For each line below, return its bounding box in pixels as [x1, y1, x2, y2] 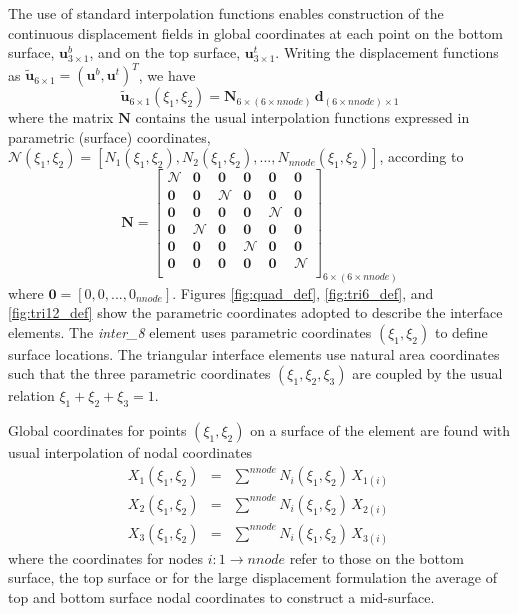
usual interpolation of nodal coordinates [8, 442, 253, 463]
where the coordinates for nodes [8, 547, 204, 568]
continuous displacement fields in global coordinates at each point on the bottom [8, 22, 504, 43]
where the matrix [8, 107, 114, 128]
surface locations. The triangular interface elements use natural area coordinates [8, 343, 500, 364]
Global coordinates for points [8, 420, 187, 441]
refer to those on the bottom [289, 547, 465, 568]
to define [434, 321, 488, 342]
